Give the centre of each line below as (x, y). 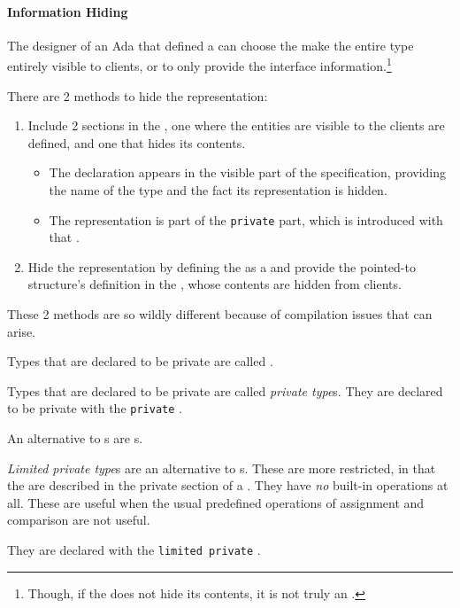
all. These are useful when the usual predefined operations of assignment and (216, 502)
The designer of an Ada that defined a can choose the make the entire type (211, 45)
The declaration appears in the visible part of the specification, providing (248, 172)
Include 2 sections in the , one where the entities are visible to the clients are (236, 125)
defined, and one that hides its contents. (137, 142)
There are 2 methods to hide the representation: (138, 95)
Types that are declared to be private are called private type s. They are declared (225, 390)
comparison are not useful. (79, 520)
